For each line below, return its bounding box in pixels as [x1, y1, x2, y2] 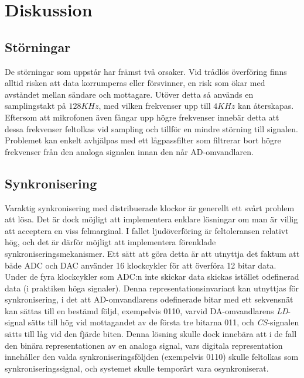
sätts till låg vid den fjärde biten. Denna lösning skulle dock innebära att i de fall [5, 328, 297, 340]
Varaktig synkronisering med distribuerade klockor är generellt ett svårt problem [5, 201, 295, 214]
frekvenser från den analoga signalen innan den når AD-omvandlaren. [5, 145, 254, 157]
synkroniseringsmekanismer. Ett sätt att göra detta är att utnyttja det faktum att [5, 247, 300, 259]
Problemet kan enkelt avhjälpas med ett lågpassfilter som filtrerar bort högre [5, 134, 281, 146]
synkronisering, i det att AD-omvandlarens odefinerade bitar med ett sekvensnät [5, 293, 293, 305]
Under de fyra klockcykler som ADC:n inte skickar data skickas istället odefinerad [5, 270, 299, 283]
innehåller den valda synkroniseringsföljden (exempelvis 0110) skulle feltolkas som [5, 350, 299, 363]
